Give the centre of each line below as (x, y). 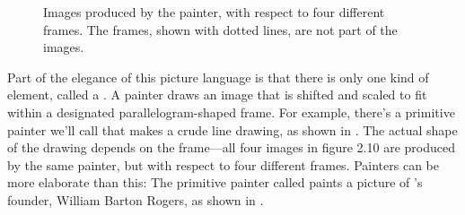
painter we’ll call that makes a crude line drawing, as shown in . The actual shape (232, 129)
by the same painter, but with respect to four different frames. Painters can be (223, 164)
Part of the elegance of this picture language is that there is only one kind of (218, 77)
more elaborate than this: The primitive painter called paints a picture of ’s (215, 182)
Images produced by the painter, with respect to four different (214, 12)
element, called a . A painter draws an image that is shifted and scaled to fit (217, 95)
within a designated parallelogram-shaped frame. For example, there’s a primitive (231, 112)
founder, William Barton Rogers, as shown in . (136, 199)
